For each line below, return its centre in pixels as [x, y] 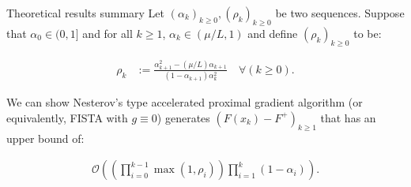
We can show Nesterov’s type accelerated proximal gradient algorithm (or [185, 102]
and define [273, 33]
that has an [348, 117]
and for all [107, 33]
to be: [368, 33]
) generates [183, 117]
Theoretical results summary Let [86, 13]
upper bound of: [45, 138]
